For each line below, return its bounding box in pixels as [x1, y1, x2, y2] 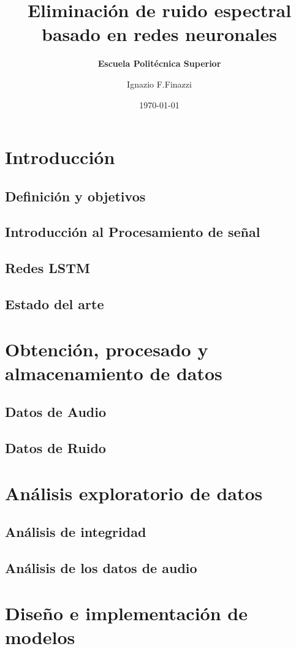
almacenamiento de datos [5, 360, 222, 385]
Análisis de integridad [5, 522, 146, 541]
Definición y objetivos [5, 186, 146, 205]
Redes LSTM [5, 258, 90, 277]
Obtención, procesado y [5, 336, 208, 361]
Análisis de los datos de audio [5, 558, 197, 577]
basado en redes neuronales [42, 21, 277, 47]
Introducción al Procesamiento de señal [5, 222, 260, 241]
